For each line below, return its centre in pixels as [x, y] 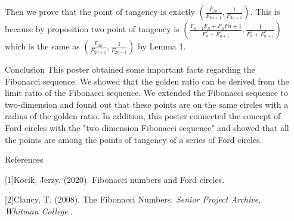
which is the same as [42, 46]
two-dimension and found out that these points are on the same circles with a [147, 104]
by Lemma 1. [162, 46]
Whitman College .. [39, 211]
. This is [265, 11]
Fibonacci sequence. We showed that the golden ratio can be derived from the [147, 81]
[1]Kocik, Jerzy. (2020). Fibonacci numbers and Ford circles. [115, 179]
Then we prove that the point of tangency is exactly [100, 11]
